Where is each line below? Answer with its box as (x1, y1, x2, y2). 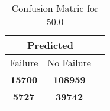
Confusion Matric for (11, 1, 99, 15)
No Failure (47, 56, 91, 69)
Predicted (27, 38, 73, 52)
